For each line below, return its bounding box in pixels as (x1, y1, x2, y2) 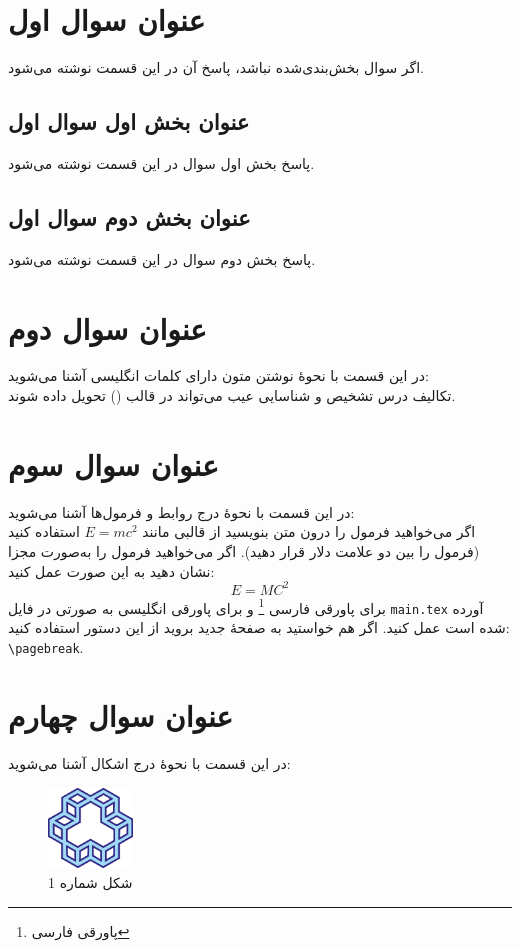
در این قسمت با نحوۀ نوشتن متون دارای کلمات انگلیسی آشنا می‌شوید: (8, 365, 429, 386)
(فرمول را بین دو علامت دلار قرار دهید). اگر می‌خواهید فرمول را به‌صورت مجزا (8, 540, 480, 561)
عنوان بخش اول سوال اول (8, 106, 250, 137)
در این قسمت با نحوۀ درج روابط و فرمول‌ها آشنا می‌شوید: (8, 501, 355, 522)
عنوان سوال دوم (8, 307, 207, 348)
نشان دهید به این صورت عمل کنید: (8, 560, 215, 581)
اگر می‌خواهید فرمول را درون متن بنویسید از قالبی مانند (142, 521, 476, 542)
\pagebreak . (8, 636, 84, 657)
